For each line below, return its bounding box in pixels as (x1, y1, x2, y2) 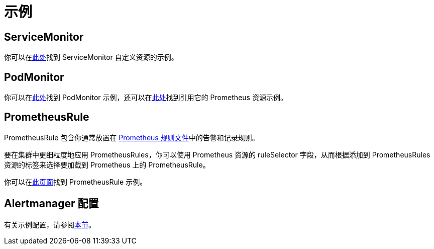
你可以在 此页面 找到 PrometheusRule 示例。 (4, 177, 147, 186)
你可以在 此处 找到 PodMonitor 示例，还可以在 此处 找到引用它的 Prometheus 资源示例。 (4, 93, 287, 102)
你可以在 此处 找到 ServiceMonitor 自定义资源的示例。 (4, 53, 178, 62)
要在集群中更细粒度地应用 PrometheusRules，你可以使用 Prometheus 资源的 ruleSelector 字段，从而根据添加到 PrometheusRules (4, 150, 430, 159)
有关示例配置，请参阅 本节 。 (4, 220, 95, 229)
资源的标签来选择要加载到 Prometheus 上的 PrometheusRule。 (4, 160, 210, 169)
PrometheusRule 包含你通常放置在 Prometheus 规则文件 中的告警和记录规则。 (4, 133, 259, 142)
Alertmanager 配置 (4, 197, 99, 210)
